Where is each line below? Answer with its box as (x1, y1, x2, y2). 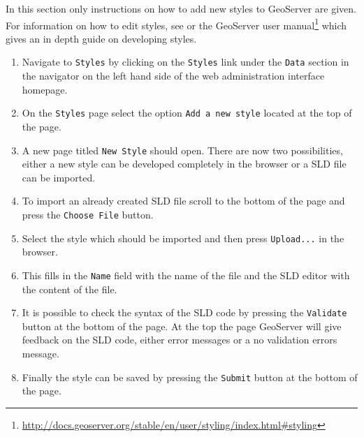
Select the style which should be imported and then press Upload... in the (22, 230, 344, 245)
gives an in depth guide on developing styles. (6, 31, 197, 45)
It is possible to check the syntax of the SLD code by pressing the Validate (22, 305, 347, 320)
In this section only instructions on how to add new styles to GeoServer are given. (6, 1, 356, 15)
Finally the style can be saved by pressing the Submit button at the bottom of (22, 369, 358, 384)
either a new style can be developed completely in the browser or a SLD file (22, 156, 347, 171)
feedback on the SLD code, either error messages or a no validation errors (22, 332, 337, 347)
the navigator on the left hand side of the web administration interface (22, 68, 325, 83)
